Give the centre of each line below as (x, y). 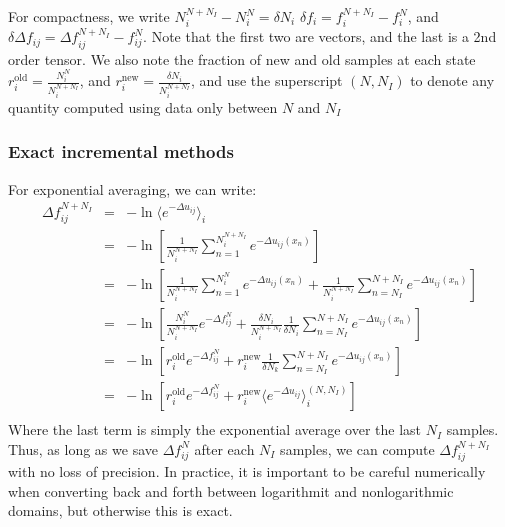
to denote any (452, 80)
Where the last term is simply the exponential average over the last (215, 429)
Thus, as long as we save (83, 448)
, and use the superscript (266, 80)
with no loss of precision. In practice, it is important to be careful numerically (247, 471)
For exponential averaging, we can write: (132, 188)
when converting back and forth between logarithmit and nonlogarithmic (231, 490)
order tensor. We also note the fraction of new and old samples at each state (242, 58)
